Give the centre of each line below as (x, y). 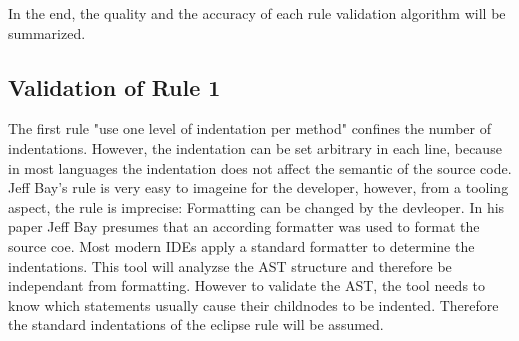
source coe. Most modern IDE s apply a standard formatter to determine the (241, 245)
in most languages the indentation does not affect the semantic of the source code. (260, 167)
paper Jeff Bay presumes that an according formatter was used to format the (244, 226)
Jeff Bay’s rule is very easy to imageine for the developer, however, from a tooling (258, 187)
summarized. (47, 32)
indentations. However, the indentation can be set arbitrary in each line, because (255, 147)
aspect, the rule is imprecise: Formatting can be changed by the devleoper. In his (256, 206)
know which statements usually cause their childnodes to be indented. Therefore (253, 304)
